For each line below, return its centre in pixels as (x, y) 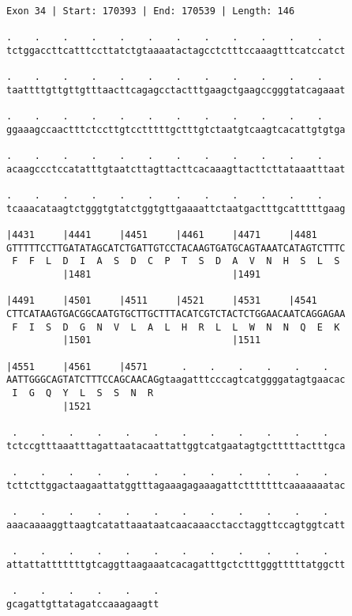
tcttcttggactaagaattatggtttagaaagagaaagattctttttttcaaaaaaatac (176, 485)
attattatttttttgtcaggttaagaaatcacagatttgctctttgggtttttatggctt (176, 564)
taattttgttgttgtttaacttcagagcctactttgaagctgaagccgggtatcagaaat (176, 90)
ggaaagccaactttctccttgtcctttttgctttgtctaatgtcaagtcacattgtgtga (176, 129)
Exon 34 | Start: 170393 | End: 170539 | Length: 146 (151, 11)
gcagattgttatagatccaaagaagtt (83, 604)
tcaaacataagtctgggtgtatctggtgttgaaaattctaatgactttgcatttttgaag (176, 208)
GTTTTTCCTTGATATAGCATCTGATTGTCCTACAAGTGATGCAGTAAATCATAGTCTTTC (176, 248)
